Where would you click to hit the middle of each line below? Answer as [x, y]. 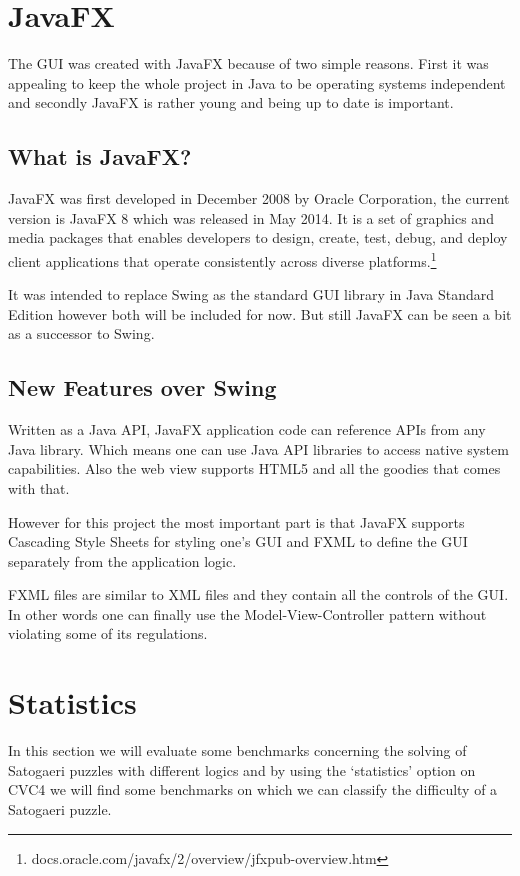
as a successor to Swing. [81, 333]
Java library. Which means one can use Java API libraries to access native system [258, 448]
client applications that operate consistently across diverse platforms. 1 [222, 259]
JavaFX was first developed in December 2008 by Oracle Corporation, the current [259, 198]
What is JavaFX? [100, 156]
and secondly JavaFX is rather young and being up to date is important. [231, 102]
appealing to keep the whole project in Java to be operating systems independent [257, 82]
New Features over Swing [142, 387]
